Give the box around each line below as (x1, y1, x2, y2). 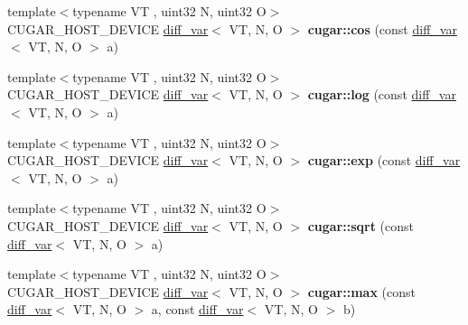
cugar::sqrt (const (307, 216, 415, 235)
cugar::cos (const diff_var (307, 19, 457, 38)
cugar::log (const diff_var (307, 85, 456, 104)
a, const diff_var (151, 300, 244, 319)
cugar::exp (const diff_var (307, 151, 461, 170)
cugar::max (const (307, 282, 416, 301)
